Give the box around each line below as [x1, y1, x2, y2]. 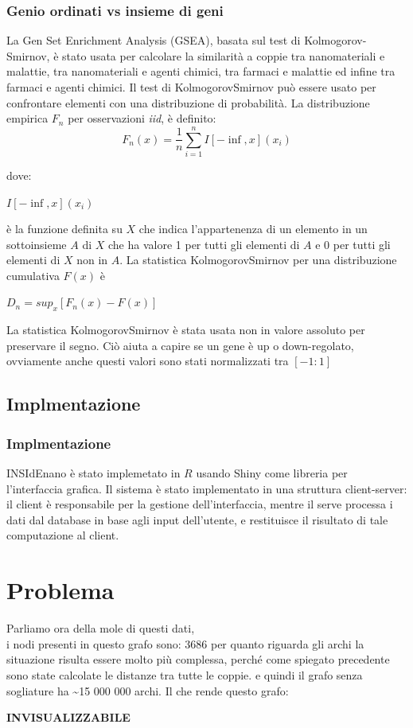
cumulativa [6, 267, 60, 283]
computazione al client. [6, 527, 119, 543]
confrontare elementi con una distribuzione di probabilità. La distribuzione [6, 94, 370, 111]
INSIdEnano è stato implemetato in [6, 465, 181, 481]
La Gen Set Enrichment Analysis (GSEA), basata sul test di [6, 32, 301, 49]
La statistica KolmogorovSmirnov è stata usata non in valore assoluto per [6, 321, 365, 338]
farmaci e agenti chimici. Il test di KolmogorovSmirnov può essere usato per [6, 79, 376, 95]
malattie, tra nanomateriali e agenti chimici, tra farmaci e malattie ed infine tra [6, 63, 395, 80]
